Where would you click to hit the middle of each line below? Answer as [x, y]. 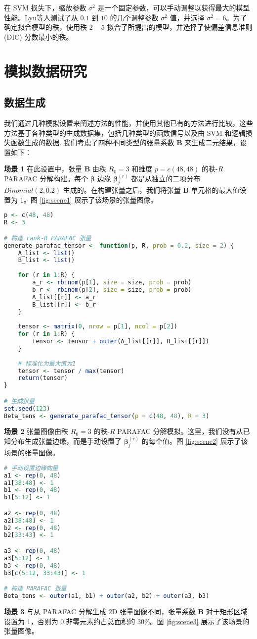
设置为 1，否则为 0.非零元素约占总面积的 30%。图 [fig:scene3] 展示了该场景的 [127, 621]
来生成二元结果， [212, 142]
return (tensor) [43, 378]
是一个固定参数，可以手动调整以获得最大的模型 [174, 7]
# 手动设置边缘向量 [31, 468]
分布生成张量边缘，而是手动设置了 [66, 441]
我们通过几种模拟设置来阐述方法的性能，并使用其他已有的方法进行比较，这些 [128, 123]
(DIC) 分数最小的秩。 [39, 36]
